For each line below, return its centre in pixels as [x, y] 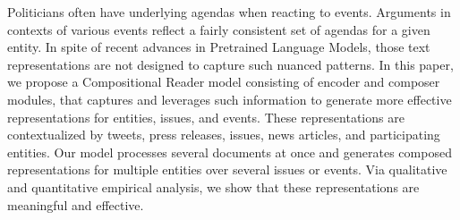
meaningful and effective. [76, 204]
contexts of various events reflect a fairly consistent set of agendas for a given [219, 29]
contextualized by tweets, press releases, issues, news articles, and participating [224, 135]
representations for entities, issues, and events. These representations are [206, 117]
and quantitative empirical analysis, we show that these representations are [213, 186]
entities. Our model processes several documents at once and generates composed [230, 152]
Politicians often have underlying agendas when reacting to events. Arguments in [229, 12]
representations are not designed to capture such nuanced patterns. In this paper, [230, 64]
